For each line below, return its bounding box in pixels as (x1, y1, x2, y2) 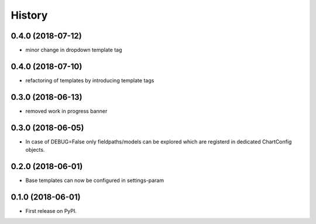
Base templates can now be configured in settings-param (25, 177, 164, 184)
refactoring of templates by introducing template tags (25, 76, 154, 84)
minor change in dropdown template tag (25, 47, 122, 54)
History (11, 9, 48, 22)
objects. (25, 146, 45, 153)
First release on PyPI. (25, 207, 77, 214)
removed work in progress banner (25, 107, 108, 114)
